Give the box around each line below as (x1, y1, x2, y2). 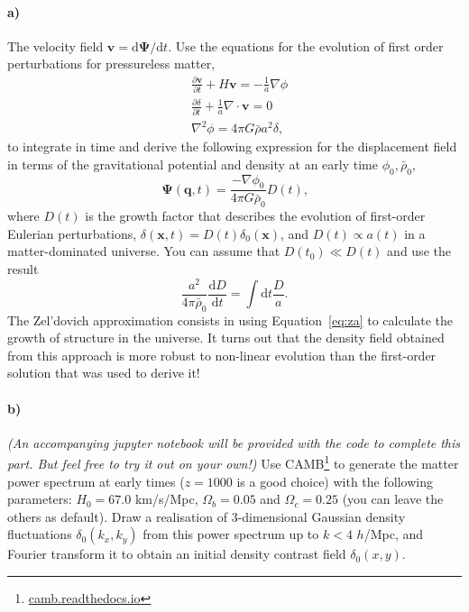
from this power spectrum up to (143, 525, 319, 543)
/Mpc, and (363, 525, 424, 543)
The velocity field (7, 36, 104, 55)
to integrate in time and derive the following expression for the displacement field (7, 137, 457, 156)
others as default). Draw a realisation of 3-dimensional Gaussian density (7, 507, 406, 525)
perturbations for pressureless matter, (7, 54, 216, 73)
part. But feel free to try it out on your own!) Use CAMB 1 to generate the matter (7, 452, 459, 472)
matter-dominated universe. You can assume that (7, 242, 280, 260)
